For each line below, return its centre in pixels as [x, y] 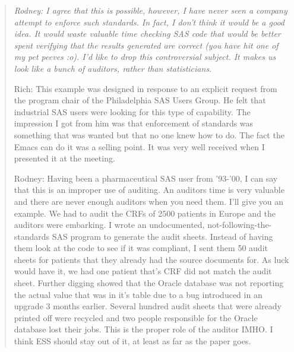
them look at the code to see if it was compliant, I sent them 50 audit [141, 248]
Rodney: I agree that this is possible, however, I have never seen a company [151, 10]
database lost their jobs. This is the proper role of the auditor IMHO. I [143, 329]
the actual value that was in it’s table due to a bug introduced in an [138, 294]
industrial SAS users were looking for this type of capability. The [132, 111]
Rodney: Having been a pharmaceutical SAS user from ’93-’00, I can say [146, 178]
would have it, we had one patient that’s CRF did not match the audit [143, 271]
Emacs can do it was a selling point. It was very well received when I [139, 146]
